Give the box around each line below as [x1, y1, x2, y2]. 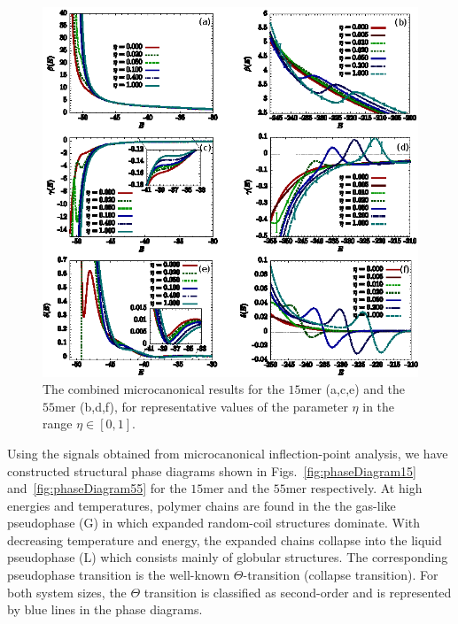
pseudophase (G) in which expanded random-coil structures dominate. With [7, 513, 421, 532]
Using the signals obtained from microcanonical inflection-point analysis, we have [7, 443, 448, 462]
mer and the [203, 479, 270, 497]
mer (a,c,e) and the [300, 380, 406, 398]
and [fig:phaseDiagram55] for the [7, 479, 187, 497]
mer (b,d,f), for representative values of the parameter [55, 397, 348, 415]
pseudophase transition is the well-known [7, 566, 230, 584]
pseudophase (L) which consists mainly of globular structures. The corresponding [7, 548, 448, 566]
